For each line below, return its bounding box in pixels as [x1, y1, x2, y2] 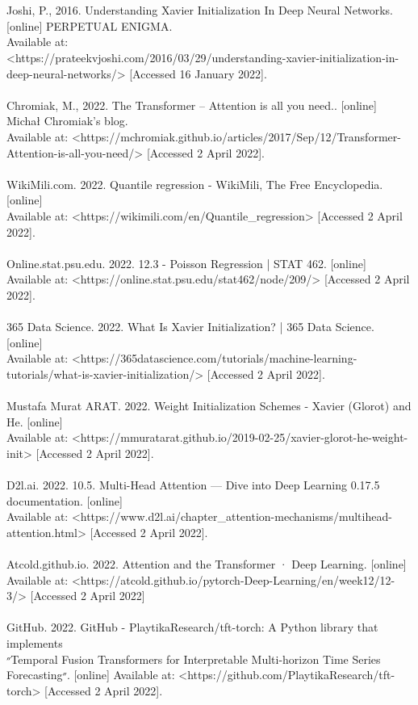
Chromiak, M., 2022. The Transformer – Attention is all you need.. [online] [6, 96, 377, 113]
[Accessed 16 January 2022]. [129, 65, 267, 82]
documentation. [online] [6, 492, 123, 509]
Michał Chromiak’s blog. [6, 112, 128, 129]
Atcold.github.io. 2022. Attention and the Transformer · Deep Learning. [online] [6, 555, 407, 572]
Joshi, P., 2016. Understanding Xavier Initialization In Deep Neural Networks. [6, 2, 393, 19]
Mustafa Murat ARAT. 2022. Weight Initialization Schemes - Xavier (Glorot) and [6, 397, 412, 414]
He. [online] [6, 413, 63, 430]
